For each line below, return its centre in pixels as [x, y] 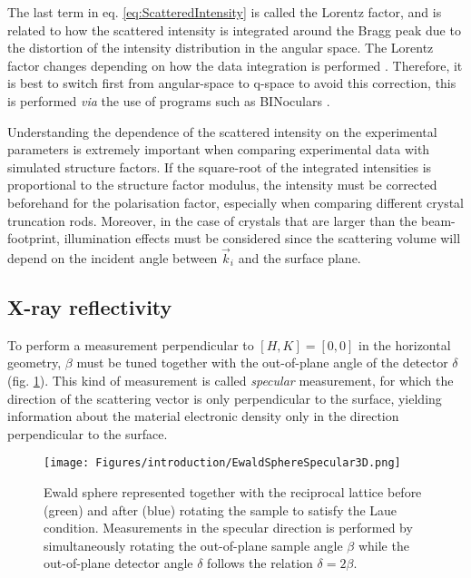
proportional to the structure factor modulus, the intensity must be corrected [222, 185]
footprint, [34, 238]
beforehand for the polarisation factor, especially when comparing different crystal [235, 202]
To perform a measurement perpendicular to [131, 344]
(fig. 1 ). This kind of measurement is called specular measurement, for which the [231, 380]
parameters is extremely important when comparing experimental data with [219, 149]
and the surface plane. [299, 257]
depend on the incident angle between [113, 257]
